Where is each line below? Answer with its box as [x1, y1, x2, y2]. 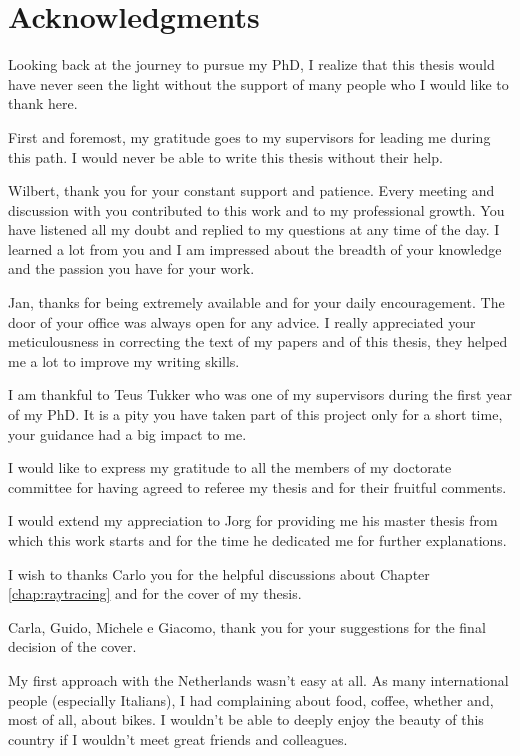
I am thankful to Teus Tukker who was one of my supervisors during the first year [8, 384, 512, 405]
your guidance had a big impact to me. [8, 423, 247, 444]
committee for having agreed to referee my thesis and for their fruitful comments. [8, 476, 507, 497]
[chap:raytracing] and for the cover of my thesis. [8, 583, 302, 604]
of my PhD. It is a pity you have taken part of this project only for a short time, [8, 404, 503, 425]
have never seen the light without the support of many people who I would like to [8, 73, 509, 94]
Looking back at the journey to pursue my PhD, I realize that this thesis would [8, 54, 495, 75]
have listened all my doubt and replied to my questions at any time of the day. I [8, 219, 500, 240]
